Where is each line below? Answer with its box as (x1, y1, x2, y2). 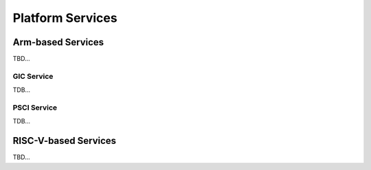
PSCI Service (12, 103, 58, 112)
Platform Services (12, 10, 117, 25)
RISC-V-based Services (12, 135, 117, 147)
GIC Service (12, 71, 54, 81)
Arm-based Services (12, 36, 104, 48)
